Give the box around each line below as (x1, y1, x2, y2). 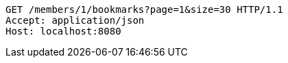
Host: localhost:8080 (5, 26, 121, 37)
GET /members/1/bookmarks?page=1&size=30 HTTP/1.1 (5, 4, 283, 15)
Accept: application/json (5, 15, 145, 26)
